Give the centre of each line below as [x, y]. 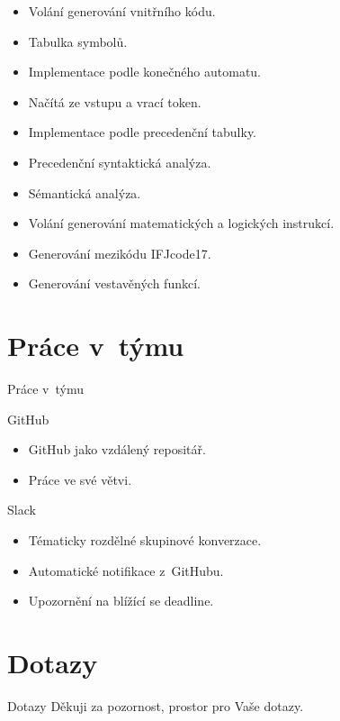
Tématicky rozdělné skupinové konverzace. [145, 540]
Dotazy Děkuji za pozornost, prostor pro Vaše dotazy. [156, 705]
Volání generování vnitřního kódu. [122, 11]
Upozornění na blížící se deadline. [121, 601]
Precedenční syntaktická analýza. [120, 162]
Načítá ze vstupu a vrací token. [115, 101]
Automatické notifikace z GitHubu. [126, 570]
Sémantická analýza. [85, 192]
